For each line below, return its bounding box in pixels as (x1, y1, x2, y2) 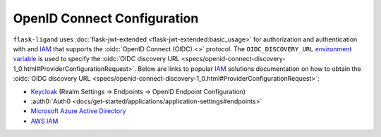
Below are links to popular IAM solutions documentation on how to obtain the (138, 64, 361, 73)
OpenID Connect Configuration (13, 11, 199, 26)
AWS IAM (30, 117, 59, 125)
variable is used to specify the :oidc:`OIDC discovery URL (13, 55, 180, 63)
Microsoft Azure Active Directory (30, 107, 126, 115)
